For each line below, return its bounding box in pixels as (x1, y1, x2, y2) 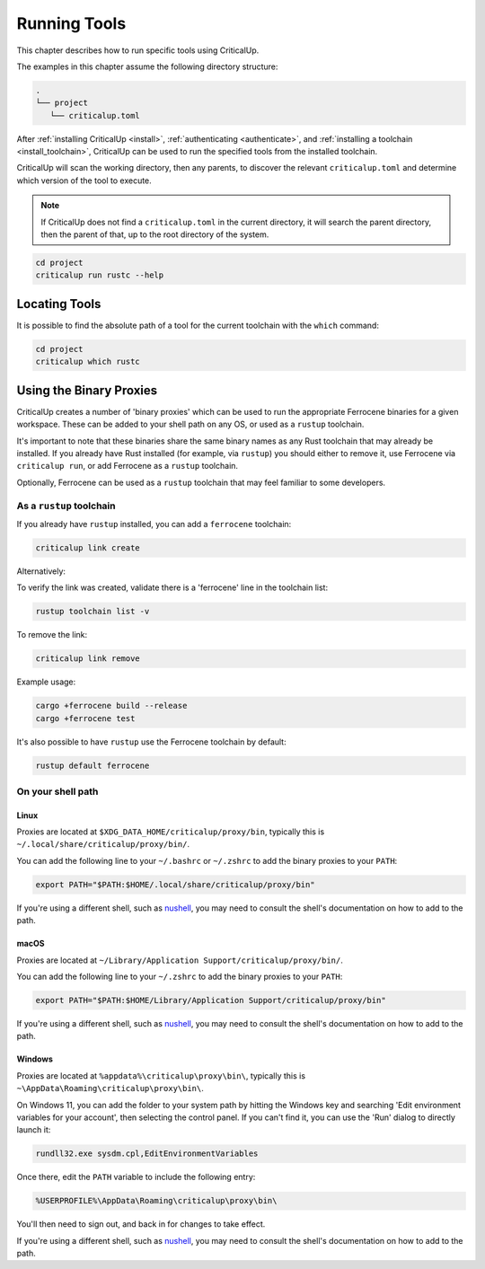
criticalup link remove (35, 654, 141, 664)
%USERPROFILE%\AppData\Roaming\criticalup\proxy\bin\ (35, 1195, 278, 1206)
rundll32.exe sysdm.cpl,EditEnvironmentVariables (35, 1149, 259, 1159)
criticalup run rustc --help (35, 270, 164, 280)
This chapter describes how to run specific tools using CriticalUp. (16, 45, 260, 56)
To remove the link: (16, 630, 88, 640)
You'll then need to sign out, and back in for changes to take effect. (16, 1219, 266, 1229)
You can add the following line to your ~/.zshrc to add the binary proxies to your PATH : (16, 971, 343, 982)
